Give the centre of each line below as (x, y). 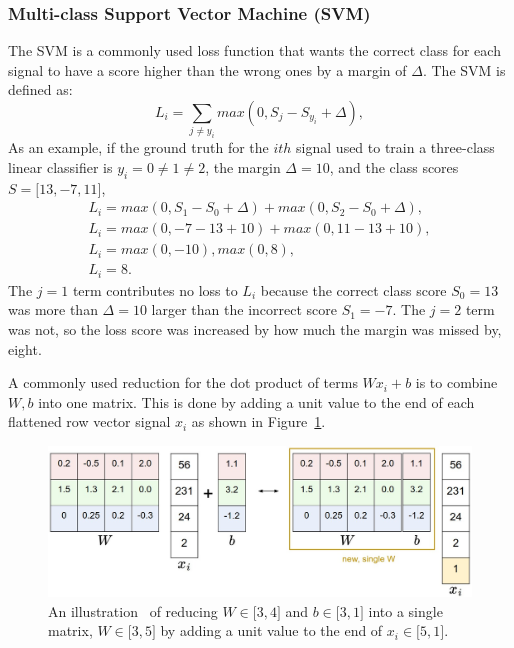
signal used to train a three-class (395, 147)
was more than (53, 309)
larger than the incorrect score (244, 309)
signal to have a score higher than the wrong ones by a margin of (207, 69)
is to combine (456, 382)
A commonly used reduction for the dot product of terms (183, 382)
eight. (25, 348)
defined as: (40, 89)
